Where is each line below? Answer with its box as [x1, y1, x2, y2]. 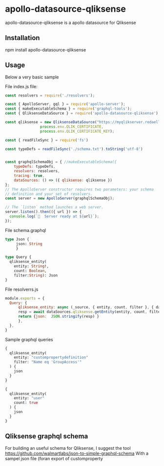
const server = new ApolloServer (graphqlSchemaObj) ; [5, 196, 115, 201]
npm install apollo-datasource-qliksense [5, 47, 86, 52]
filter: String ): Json [14, 273, 58, 278]
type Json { [5, 236, 29, 242]
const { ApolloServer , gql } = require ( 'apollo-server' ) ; [5, 102, 125, 107]
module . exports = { [5, 296, 45, 301]
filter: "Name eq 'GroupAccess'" [14, 360, 82, 365]
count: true [14, 400, 38, 405]
